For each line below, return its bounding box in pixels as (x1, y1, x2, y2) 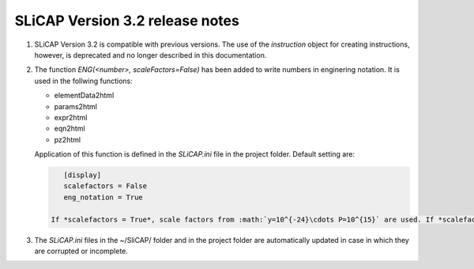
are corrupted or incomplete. (34, 246, 128, 256)
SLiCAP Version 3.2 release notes (14, 12, 240, 29)
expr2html (54, 112, 88, 122)
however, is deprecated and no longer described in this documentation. (34, 50, 267, 59)
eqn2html (54, 123, 86, 134)
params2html (54, 101, 98, 111)
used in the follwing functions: (34, 76, 134, 85)
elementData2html (54, 91, 115, 100)
